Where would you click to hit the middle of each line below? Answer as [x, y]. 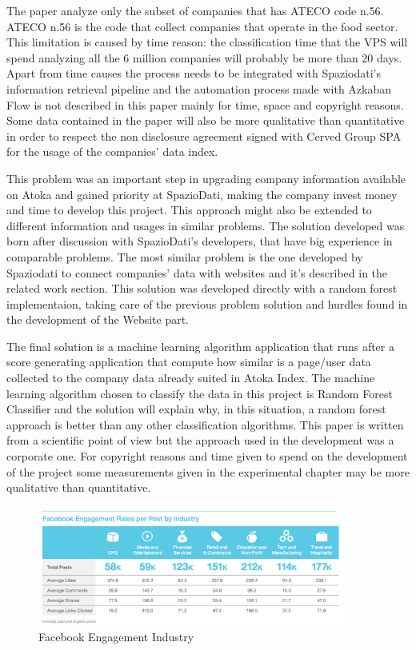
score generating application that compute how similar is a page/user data [189, 362]
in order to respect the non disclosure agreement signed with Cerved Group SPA [204, 136]
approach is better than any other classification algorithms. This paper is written [205, 424]
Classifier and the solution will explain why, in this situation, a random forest [196, 409]
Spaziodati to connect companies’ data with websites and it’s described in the [197, 272]
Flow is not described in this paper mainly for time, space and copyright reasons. [205, 104]
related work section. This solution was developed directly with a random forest [202, 288]
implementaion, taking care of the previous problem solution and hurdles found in [207, 303]
